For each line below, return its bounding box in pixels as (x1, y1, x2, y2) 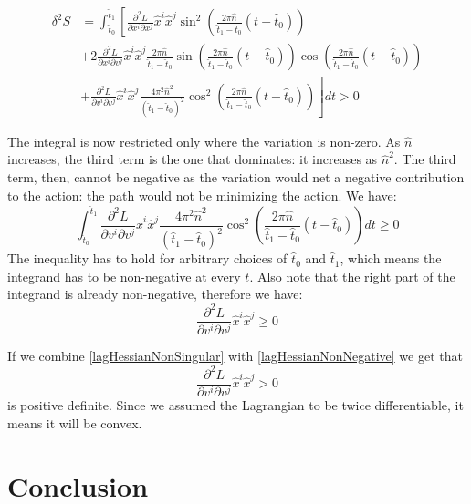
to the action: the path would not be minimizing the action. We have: (7, 185, 397, 204)
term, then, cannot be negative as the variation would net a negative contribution (7, 168, 465, 187)
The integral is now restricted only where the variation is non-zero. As (7, 131, 401, 150)
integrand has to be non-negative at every (7, 266, 241, 285)
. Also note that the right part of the (249, 266, 455, 285)
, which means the (340, 249, 442, 268)
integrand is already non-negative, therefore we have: (7, 284, 303, 303)
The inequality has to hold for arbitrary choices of (7, 249, 288, 268)
